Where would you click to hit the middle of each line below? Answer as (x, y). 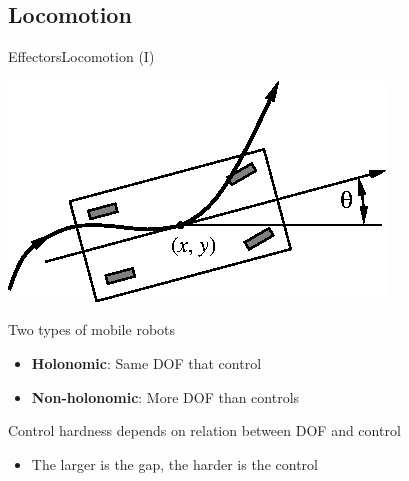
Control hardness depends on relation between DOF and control (204, 430)
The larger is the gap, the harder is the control (174, 463)
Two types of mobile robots (92, 329)
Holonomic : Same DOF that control (146, 362)
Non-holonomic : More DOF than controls (165, 396)
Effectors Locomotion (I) (81, 56)
